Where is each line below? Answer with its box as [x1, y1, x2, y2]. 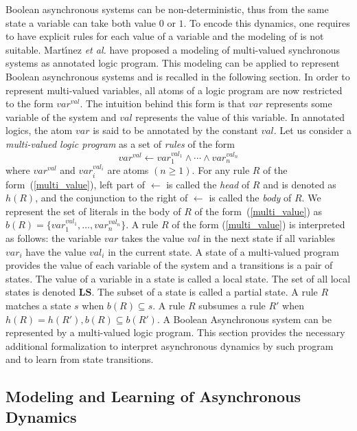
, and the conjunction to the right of [35, 190, 188, 205]
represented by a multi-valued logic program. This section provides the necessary [5, 325, 345, 340]
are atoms [107, 163, 149, 177]
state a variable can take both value [5, 15, 157, 30]
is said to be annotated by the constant [93, 123, 258, 137]
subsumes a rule [198, 298, 266, 312]
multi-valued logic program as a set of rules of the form [5, 136, 235, 151]
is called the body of [209, 190, 292, 205]
